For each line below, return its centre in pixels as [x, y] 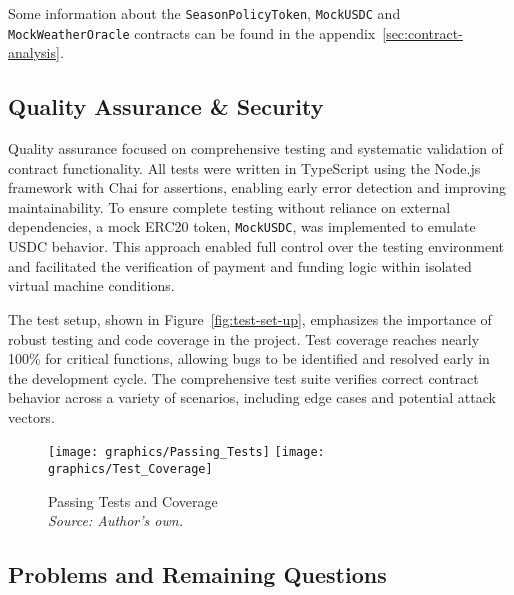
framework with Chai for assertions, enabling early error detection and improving [257, 187]
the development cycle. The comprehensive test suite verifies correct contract [243, 377]
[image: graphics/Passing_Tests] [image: [186, 452]
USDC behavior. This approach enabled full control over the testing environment [256, 246]
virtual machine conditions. [91, 285]
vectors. [31, 416]
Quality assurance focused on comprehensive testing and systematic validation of [255, 148]
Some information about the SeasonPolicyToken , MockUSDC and [204, 13]
